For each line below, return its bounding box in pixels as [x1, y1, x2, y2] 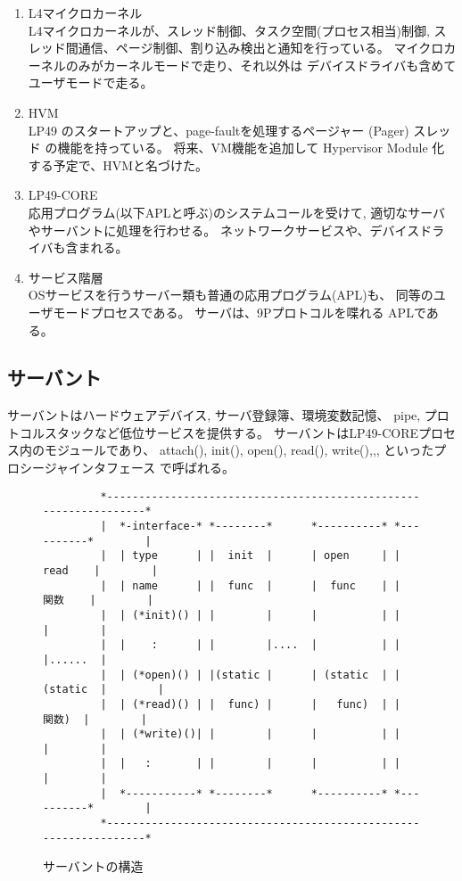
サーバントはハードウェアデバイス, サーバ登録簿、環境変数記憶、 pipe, [7, 406, 421, 424]
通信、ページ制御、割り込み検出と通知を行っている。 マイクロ [78, 38, 444, 57]
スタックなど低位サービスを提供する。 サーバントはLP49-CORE [44, 423, 419, 441]
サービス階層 [28, 268, 103, 286]
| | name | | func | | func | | [100, 579, 400, 592]
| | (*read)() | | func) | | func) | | [100, 697, 400, 711]
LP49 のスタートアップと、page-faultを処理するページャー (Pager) [28, 120, 409, 139]
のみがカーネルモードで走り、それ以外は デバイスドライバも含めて [65, 55, 457, 74]
